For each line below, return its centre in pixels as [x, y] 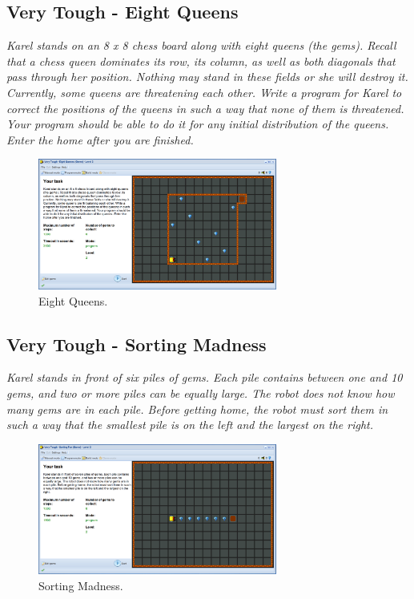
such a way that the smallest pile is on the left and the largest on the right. [190, 425]
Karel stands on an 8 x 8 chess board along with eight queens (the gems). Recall [201, 45]
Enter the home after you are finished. [100, 139]
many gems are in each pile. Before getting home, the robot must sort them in [197, 409]
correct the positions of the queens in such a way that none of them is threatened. [205, 108]
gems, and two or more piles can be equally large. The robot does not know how [201, 393]
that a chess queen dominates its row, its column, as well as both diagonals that [201, 61]
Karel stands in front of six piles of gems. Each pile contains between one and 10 [205, 377]
